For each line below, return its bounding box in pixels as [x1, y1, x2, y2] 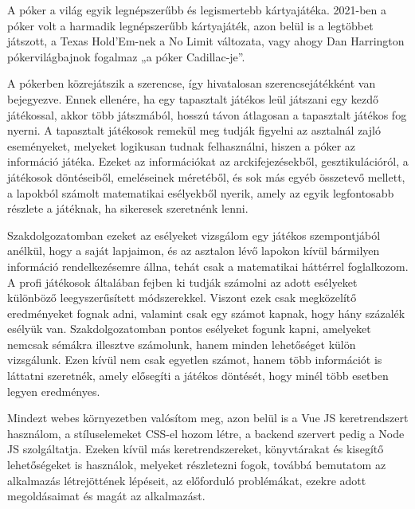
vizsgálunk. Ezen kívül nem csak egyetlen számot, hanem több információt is [7, 351, 382, 368]
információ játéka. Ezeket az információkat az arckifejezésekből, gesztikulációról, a [7, 153, 409, 170]
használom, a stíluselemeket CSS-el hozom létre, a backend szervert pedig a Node [7, 425, 405, 441]
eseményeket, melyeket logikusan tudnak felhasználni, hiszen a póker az [7, 137, 356, 154]
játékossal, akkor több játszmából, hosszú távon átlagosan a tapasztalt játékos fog [7, 106, 407, 123]
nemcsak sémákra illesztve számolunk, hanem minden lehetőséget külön [7, 335, 356, 352]
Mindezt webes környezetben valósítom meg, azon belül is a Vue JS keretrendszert [7, 409, 409, 426]
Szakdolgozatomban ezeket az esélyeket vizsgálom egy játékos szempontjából [7, 226, 381, 243]
